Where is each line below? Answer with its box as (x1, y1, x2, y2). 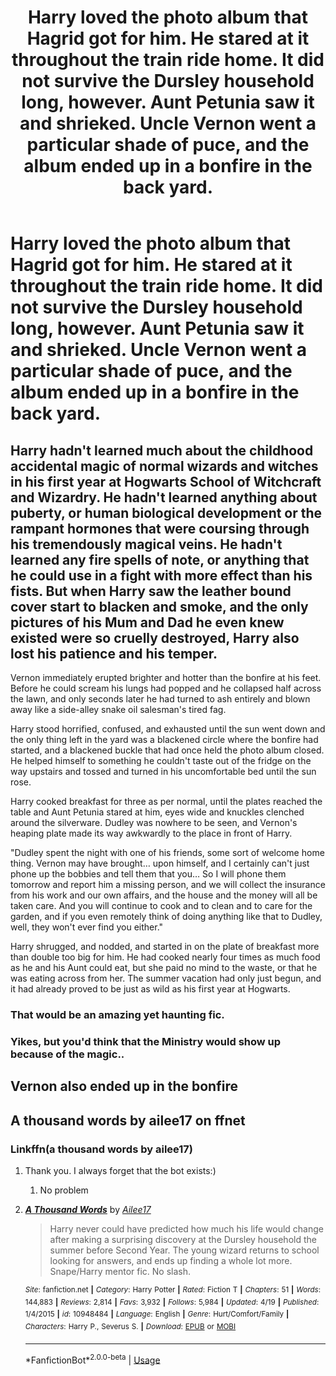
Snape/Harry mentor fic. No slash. (49, 1265, 192, 1277)
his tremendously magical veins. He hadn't (10, 536, 283, 553)
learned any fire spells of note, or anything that (10, 551, 310, 568)
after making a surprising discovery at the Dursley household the (49, 1233, 317, 1245)
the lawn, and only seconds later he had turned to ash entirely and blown (10, 693, 311, 705)
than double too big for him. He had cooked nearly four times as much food (10, 951, 321, 963)
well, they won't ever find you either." (10, 921, 164, 933)
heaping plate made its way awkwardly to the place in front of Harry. (10, 827, 293, 839)
